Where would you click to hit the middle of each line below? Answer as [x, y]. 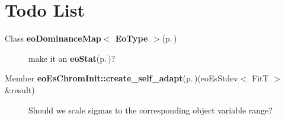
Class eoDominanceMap [53, 38]
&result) [20, 89]
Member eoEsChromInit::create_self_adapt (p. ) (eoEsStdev [121, 78]
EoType [132, 38]
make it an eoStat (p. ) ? [72, 58]
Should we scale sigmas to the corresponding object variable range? [150, 110]
